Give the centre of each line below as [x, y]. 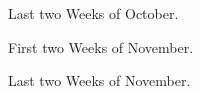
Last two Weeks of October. [93, 13]
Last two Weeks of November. [99, 80]
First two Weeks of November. [101, 46]
